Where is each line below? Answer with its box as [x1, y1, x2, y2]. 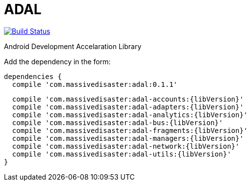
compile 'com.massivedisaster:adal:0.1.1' [12, 80, 178, 88]
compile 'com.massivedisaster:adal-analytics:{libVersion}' [12, 110, 248, 119]
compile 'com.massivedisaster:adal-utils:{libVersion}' [12, 150, 231, 158]
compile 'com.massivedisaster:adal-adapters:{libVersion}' [12, 103, 244, 111]
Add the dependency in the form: [4, 57, 111, 66]
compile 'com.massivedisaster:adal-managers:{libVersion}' [12, 134, 244, 142]
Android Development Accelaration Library [4, 42, 142, 51]
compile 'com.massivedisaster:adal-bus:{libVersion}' [12, 118, 223, 127]
